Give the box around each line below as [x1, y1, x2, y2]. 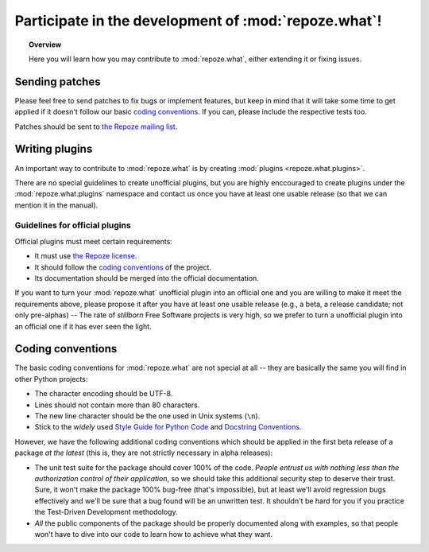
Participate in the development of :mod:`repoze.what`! [14, 12, 382, 29]
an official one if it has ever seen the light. [14, 321, 152, 331]
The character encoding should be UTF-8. [34, 389, 173, 398]
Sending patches [14, 75, 101, 88]
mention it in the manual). [14, 200, 99, 210]
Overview [29, 40, 62, 49]
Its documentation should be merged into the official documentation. [34, 274, 260, 283]
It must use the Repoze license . [34, 251, 137, 261]
